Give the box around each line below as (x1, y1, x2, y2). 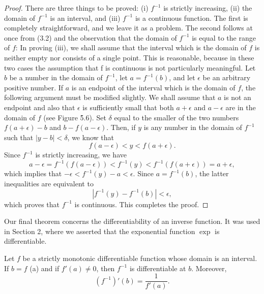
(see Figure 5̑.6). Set (43, 112, 106, 122)
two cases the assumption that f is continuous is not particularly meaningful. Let (4, 62, 256, 73)
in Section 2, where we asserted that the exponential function (4, 225, 195, 236)
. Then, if (106, 122, 136, 133)
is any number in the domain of (143, 122, 242, 133)
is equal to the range (192, 32, 256, 43)
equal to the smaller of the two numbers (114, 112, 239, 122)
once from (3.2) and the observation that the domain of (4, 32, 177, 43)
